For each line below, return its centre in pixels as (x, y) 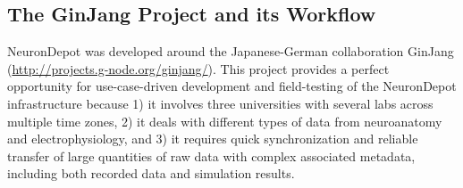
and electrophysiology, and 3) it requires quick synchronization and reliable (213, 139)
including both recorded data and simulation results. (151, 173)
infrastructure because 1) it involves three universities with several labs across (220, 103)
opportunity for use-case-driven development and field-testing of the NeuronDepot (232, 86)
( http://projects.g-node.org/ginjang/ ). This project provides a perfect (198, 68)
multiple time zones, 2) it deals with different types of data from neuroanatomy (225, 121)
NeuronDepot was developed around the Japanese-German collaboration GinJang (231, 51)
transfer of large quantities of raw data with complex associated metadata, (211, 155)
